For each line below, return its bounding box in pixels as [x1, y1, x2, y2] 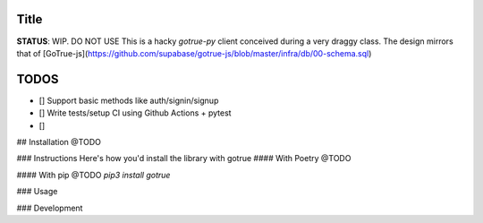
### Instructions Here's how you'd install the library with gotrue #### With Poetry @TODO [16, 153, 352, 164]
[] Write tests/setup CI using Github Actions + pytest [38, 107, 232, 118]
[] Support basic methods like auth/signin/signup [38, 95, 219, 106]
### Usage [16, 186, 58, 197]
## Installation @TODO [16, 136, 102, 147]
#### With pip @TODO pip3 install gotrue [16, 169, 171, 180]
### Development [16, 202, 83, 213]
